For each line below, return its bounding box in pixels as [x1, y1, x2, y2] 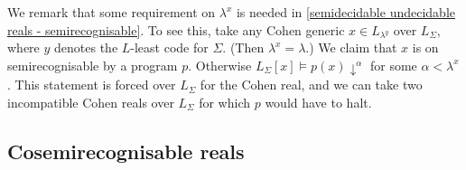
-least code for [130, 38, 209, 57]
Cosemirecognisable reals [7, 137, 245, 165]
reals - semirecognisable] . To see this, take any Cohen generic [7, 20, 345, 39]
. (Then [222, 38, 265, 57]
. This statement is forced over [7, 75, 176, 94]
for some [369, 55, 417, 74]
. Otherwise [188, 55, 252, 74]
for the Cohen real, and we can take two [200, 75, 423, 94]
